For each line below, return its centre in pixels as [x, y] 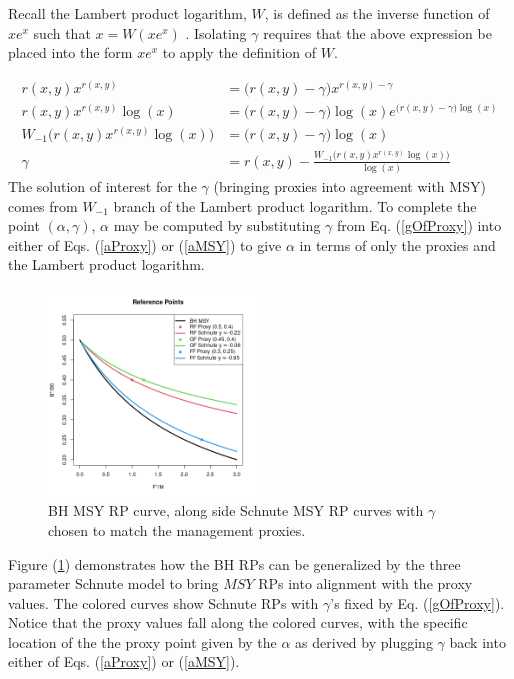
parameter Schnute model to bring [113, 583]
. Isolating [216, 32]
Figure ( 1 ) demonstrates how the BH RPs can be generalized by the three [234, 563]
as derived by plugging [364, 641]
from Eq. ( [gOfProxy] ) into [419, 225]
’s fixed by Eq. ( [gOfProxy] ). [417, 602]
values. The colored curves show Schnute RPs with [163, 602]
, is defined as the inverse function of [377, 13]
